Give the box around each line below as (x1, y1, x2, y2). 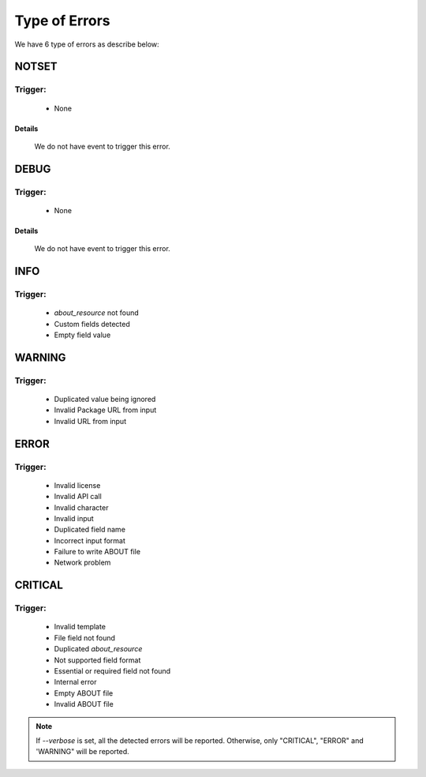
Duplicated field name (54, 525, 126, 535)
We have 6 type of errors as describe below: (14, 39, 159, 49)
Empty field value (54, 330, 111, 340)
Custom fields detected (54, 319, 130, 328)
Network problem (54, 557, 111, 568)
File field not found (54, 632, 116, 643)
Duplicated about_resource (54, 644, 143, 654)
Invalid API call (54, 492, 102, 501)
